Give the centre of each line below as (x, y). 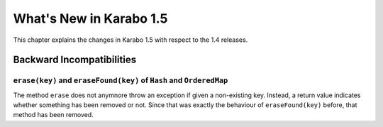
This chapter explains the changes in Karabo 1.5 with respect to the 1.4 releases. (131, 40)
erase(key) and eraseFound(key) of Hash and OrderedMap (121, 80)
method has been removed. (53, 115)
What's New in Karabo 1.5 (90, 18)
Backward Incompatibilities (75, 60)
